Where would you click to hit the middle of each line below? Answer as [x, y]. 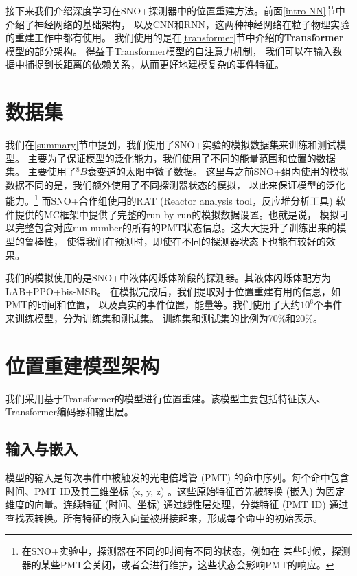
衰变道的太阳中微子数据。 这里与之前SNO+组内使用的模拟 [218, 171]
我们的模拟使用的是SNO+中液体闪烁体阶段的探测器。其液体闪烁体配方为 [169, 278]
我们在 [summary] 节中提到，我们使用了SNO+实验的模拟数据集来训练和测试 [171, 145]
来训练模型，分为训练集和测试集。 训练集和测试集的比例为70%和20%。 [164, 318]
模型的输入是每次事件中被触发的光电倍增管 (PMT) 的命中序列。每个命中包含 [177, 477]
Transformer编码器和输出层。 [70, 412]
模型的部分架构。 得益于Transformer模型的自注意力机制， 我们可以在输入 [169, 50]
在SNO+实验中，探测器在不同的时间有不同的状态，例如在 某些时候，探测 [186, 551]
